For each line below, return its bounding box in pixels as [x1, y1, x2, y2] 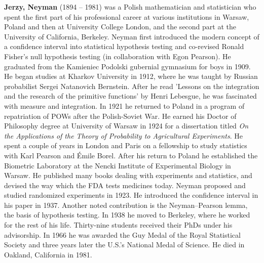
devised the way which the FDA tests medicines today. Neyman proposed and [4, 180, 246, 190]
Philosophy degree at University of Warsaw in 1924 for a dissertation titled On [4, 120, 249, 131]
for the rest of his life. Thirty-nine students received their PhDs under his [4, 220, 233, 230]
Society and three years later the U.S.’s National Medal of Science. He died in [4, 239, 245, 250]
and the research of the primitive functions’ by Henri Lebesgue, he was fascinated [4, 91, 257, 101]
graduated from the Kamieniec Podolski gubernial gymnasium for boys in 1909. [4, 61, 251, 71]
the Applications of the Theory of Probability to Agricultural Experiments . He [4, 130, 243, 141]
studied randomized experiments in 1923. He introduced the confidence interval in [4, 190, 258, 200]
